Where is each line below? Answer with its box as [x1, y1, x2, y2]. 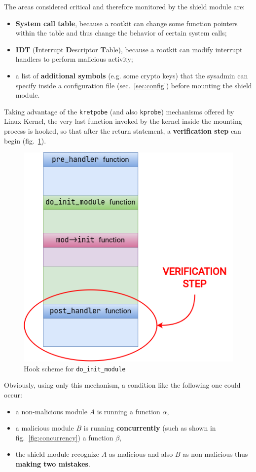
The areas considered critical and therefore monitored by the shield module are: [4, 1, 245, 11]
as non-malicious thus [183, 449, 248, 459]
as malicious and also [109, 449, 173, 459]
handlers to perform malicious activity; [15, 54, 133, 64]
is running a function [97, 406, 160, 416]
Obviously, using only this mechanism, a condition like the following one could [4, 380, 241, 390]
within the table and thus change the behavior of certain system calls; [15, 28, 227, 38]
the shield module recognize [15, 449, 100, 459]
